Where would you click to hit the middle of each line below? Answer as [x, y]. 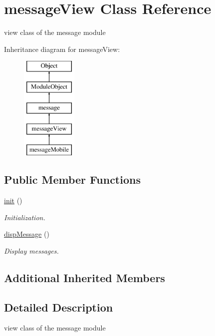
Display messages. [31, 250]
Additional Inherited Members [85, 277]
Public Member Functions [72, 179]
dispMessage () [27, 234]
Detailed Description [59, 307]
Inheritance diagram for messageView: [62, 49]
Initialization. [25, 217]
